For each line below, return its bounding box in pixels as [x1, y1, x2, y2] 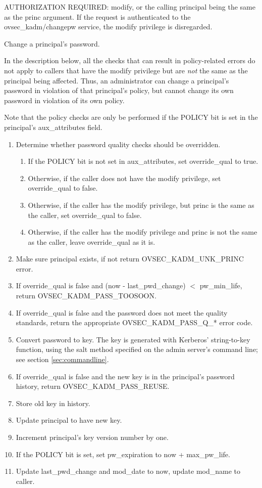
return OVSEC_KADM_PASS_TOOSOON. [16, 290, 156, 301]
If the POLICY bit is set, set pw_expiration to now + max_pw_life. [16, 449, 230, 459]
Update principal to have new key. [16, 415, 122, 425]
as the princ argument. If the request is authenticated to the [4, 11, 191, 22]
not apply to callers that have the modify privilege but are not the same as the [4, 65, 248, 75]
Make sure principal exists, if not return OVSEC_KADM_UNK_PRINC [16, 253, 244, 264]
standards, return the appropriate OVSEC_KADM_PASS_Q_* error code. [16, 317, 253, 328]
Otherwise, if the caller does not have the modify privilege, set [28, 172, 221, 183]
